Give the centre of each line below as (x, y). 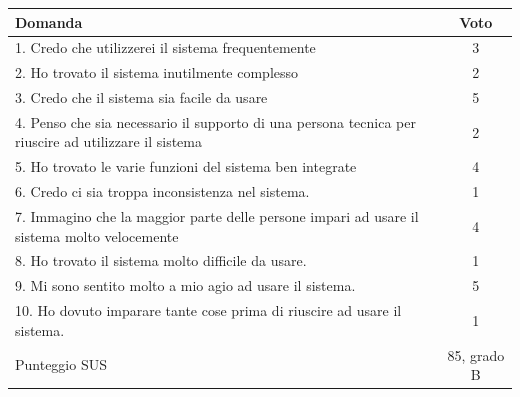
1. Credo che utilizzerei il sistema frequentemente (165, 47)
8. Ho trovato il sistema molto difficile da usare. (161, 260)
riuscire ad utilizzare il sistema (108, 141)
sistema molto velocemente (97, 235)
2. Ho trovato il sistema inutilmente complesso (157, 72)
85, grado (476, 354)
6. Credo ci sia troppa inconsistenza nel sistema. (162, 191)
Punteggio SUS (61, 364)
